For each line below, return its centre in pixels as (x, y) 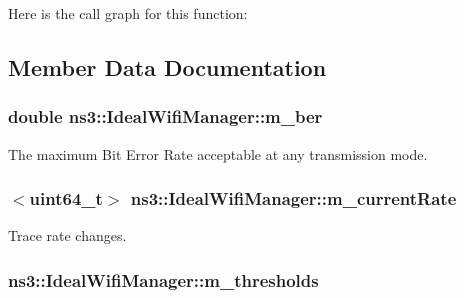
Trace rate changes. (67, 235)
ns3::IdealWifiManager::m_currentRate (293, 198)
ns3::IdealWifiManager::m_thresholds (163, 279)
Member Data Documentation (167, 66)
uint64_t (66, 198)
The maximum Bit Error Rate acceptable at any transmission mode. (218, 153)
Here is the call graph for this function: (128, 13)
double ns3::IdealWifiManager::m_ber (165, 116)
